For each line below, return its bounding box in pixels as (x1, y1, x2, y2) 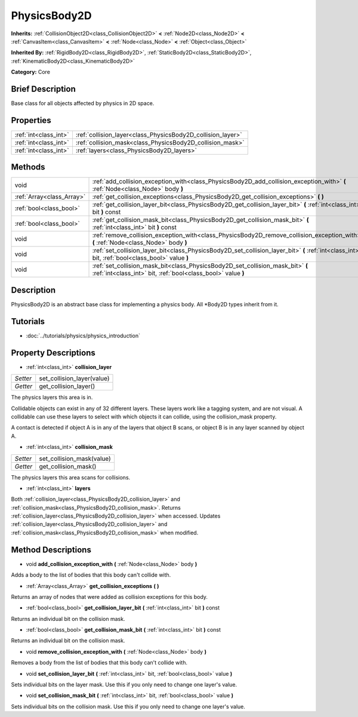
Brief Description (11, 84, 76, 94)
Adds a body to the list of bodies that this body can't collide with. (11, 571, 171, 578)
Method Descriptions (11, 544, 92, 555)
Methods (11, 162, 45, 173)
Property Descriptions (11, 347, 95, 358)
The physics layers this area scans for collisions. (11, 473, 131, 481)
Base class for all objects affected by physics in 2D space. (11, 100, 155, 107)
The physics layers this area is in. (11, 394, 93, 401)
